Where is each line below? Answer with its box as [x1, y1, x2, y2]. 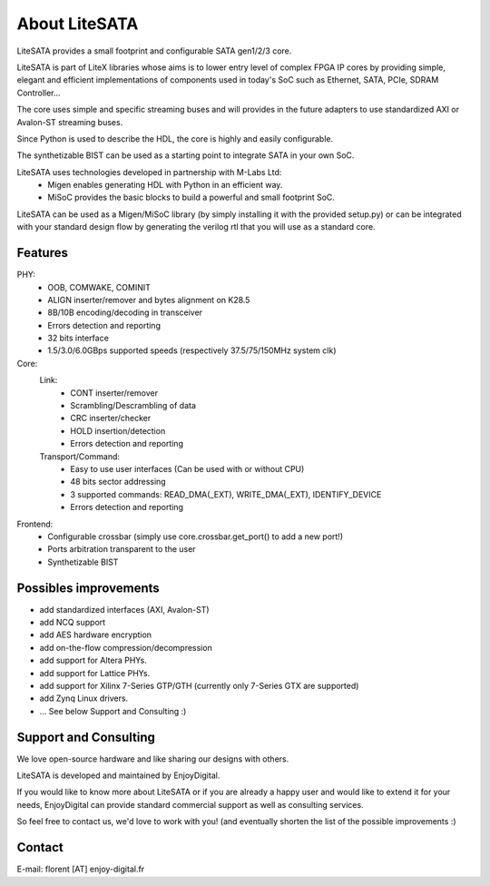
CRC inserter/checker [70, 413, 152, 424]
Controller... [16, 87, 61, 98]
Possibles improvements [16, 580, 161, 596]
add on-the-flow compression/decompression [39, 642, 212, 653]
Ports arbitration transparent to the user [47, 544, 196, 555]
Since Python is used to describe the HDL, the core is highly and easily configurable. [16, 133, 334, 144]
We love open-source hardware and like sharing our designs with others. [16, 753, 289, 764]
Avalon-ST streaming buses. [16, 116, 123, 127]
